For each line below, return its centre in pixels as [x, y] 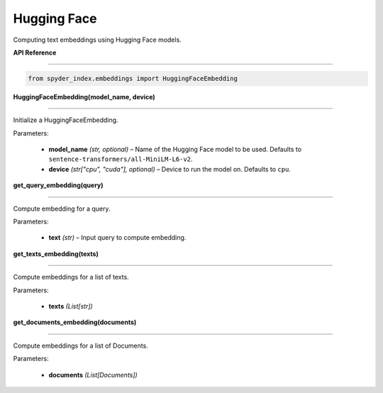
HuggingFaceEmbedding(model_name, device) [84, 96]
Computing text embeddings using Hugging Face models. [98, 40]
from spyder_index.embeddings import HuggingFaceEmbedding [133, 78]
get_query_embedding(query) [58, 185]
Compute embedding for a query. [62, 209]
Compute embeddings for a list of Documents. [81, 345]
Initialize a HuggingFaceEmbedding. [66, 120]
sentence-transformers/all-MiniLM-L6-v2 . [121, 159]
